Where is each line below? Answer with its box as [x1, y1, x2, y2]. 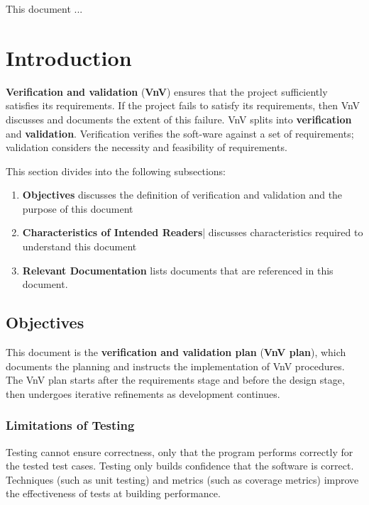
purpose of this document [22, 201, 133, 216]
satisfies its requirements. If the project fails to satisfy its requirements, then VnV [6, 98, 360, 113]
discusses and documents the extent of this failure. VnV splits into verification [6, 111, 352, 126]
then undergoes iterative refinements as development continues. [6, 386, 280, 401]
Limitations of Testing [6, 416, 135, 434]
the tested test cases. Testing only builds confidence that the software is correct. [6, 458, 354, 473]
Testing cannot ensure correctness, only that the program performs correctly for [6, 444, 353, 459]
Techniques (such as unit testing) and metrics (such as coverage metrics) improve [6, 472, 359, 487]
